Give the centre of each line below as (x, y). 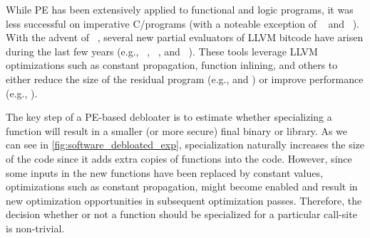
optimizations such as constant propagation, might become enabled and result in (182, 186)
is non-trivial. (35, 228)
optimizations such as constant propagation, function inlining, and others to (172, 65)
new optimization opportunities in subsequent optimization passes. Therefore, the (184, 200)
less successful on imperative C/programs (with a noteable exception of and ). (183, 23)
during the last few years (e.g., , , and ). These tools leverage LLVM (162, 51)
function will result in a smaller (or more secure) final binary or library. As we (177, 130)
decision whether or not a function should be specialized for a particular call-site (181, 214)
